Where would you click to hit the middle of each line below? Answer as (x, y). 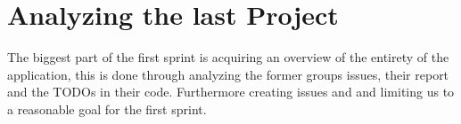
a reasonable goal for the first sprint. (107, 108)
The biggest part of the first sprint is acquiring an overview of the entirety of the (228, 57)
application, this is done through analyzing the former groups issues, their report (228, 74)
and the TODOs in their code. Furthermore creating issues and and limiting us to (231, 92)
